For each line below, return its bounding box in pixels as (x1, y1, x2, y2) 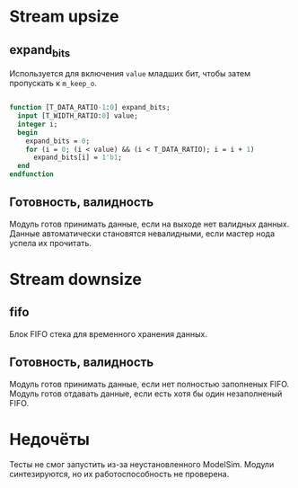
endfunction (9, 170, 54, 179)
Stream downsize (9, 270, 142, 289)
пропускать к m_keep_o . (9, 78, 97, 89)
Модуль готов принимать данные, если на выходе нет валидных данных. (9, 218, 290, 229)
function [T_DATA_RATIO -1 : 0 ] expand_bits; (9, 103, 171, 112)
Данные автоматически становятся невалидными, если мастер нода (9, 227, 276, 239)
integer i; (17, 120, 58, 129)
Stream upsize (9, 6, 119, 27)
